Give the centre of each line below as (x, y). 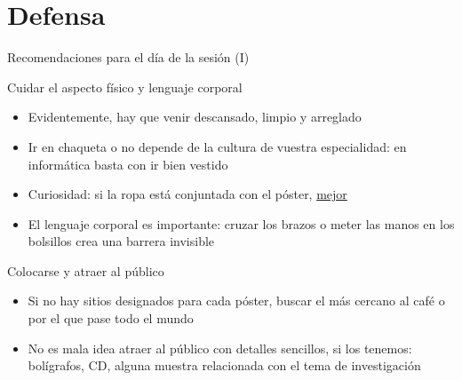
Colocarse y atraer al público (86, 270)
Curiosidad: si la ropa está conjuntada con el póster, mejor (187, 194)
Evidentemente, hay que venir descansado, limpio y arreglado (195, 117)
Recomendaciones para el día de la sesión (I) (128, 57)
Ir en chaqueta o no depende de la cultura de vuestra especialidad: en (217, 146)
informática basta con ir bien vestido (128, 164)
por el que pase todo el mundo (111, 318)
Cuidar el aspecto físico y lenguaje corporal (125, 87)
